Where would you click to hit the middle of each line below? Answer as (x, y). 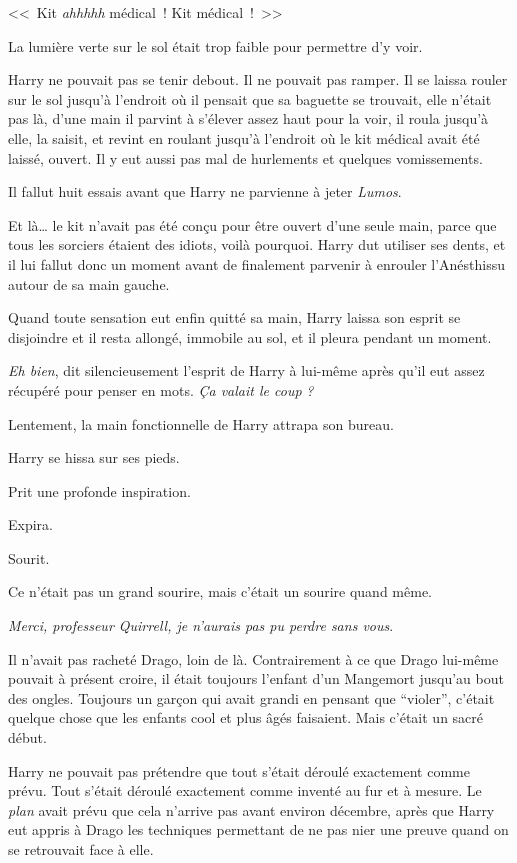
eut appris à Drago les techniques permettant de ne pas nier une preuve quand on (258, 829)
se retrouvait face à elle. (81, 849)
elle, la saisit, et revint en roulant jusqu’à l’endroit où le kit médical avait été (244, 137)
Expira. (30, 524)
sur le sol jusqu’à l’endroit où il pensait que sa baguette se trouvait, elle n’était (250, 98)
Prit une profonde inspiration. (99, 490)
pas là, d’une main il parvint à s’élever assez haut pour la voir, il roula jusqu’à (248, 118)
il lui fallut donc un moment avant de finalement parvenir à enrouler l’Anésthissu (257, 263)
